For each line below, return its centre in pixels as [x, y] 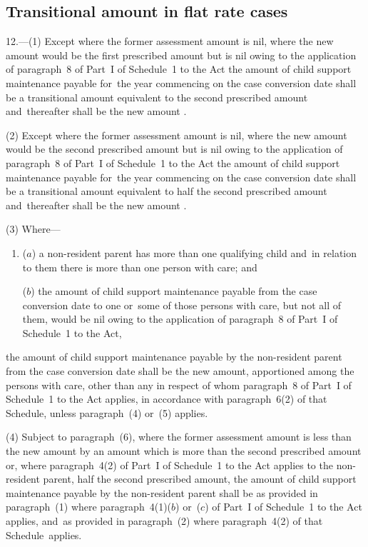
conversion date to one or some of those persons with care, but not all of [182, 305]
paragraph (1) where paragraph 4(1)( [89, 507]
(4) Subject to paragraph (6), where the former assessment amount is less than [179, 437]
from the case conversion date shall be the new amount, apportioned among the [180, 371]
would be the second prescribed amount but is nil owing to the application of [174, 149]
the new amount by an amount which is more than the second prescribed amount [184, 451]
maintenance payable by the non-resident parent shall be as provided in [162, 492]
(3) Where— [33, 229]
